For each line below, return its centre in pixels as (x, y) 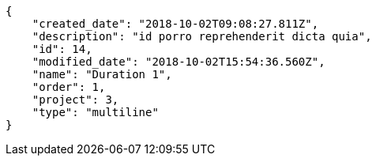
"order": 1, (69, 87)
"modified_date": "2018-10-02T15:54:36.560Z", (179, 62)
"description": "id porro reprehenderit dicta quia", (202, 36)
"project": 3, (75, 100)
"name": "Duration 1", (102, 74)
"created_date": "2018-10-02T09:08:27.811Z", (175, 24)
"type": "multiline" (95, 112)
